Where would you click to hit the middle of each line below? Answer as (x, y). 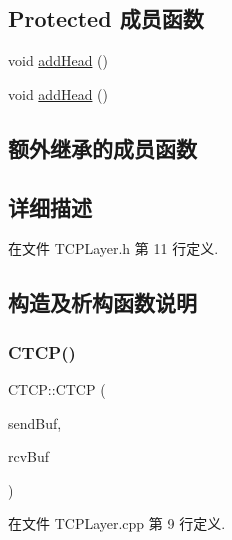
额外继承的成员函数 (102, 147)
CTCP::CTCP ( (57, 388)
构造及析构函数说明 (102, 302)
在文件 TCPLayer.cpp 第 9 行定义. (117, 523)
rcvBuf (29, 456)
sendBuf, (35, 422)
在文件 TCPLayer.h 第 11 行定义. (113, 248)
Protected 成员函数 (106, 18)
